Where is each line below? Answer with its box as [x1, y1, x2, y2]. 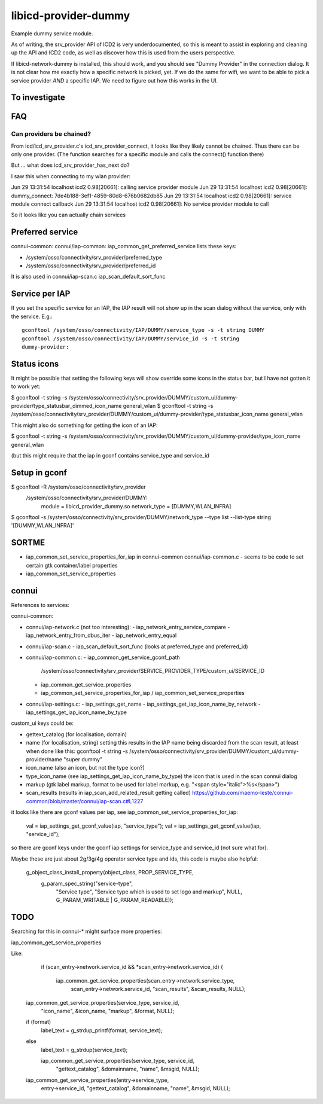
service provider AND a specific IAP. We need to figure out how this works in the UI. [11, 77, 218, 84]
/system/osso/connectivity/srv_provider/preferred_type [26, 254, 163, 261]
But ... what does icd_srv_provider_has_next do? [11, 161, 130, 169]
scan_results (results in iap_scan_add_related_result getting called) [26, 789, 191, 797]
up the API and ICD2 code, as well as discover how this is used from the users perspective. [11, 49, 236, 56]
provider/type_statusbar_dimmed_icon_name [11, 402, 122, 410]
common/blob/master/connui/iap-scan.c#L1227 [26, 797, 144, 804]
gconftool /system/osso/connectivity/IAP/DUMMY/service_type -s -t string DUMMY [22, 327, 265, 334]
